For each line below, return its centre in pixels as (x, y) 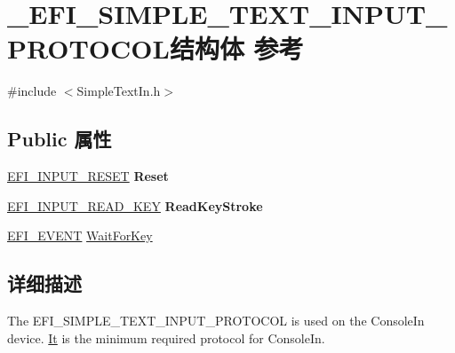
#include (32, 91)
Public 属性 (60, 139)
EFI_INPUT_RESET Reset (88, 176)
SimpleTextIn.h (119, 91)
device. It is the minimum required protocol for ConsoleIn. (166, 337)
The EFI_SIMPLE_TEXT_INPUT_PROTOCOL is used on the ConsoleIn (216, 321)
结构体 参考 (236, 48)
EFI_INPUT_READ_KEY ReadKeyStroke (135, 205)
